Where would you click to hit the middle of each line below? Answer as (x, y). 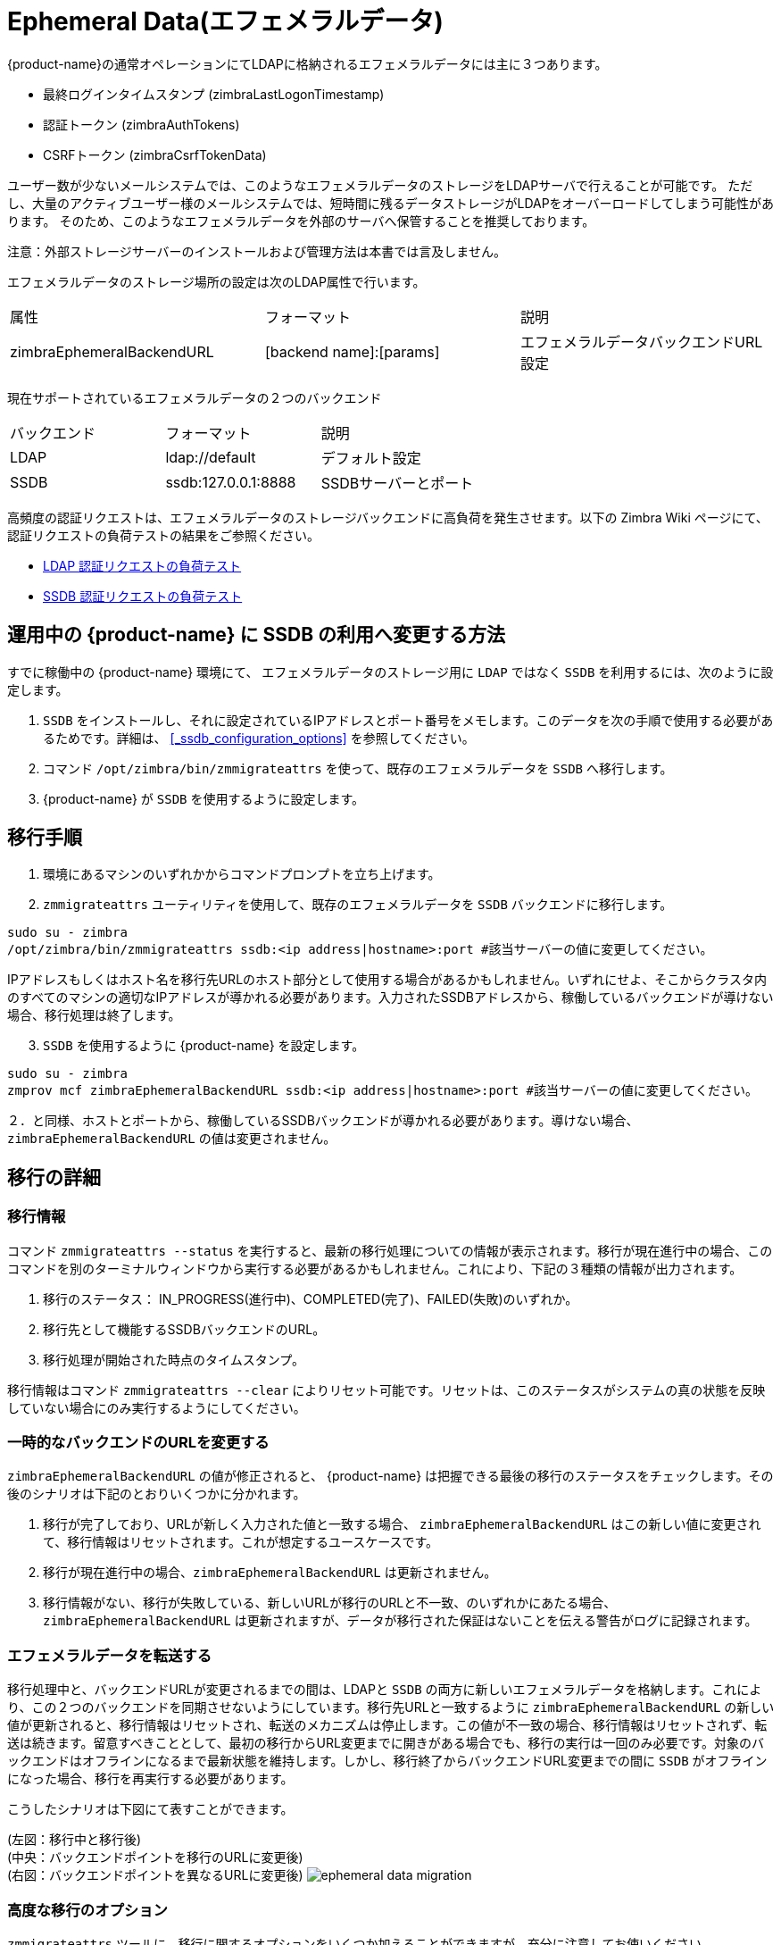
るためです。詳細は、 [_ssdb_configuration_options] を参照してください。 (259, 738)
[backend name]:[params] (352, 351)
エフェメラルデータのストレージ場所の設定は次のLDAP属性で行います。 (216, 281)
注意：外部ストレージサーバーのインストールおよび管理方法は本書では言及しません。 (257, 251)
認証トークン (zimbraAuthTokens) (141, 124)
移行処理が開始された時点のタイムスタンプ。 (174, 1359)
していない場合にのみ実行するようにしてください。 (157, 1407)
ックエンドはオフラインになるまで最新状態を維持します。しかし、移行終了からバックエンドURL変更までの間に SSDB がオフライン (387, 1761)
